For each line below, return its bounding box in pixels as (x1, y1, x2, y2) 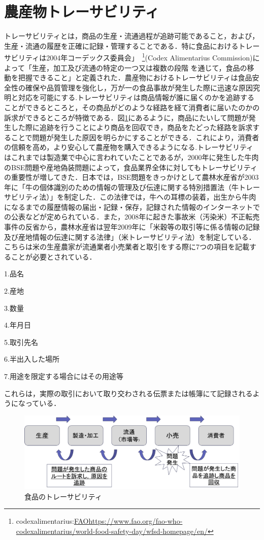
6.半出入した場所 (4, 354, 59, 364)
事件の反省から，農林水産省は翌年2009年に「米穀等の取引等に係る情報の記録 (4, 221, 260, 232)
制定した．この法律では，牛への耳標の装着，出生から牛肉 (64, 192, 256, 202)
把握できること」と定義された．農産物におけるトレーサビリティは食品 (18, 72, 252, 83)
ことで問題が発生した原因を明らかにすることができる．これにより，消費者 (11, 132, 259, 142)
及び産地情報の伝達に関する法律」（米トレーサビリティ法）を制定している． (4, 231, 256, 242)
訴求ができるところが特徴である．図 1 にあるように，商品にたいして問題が (4, 112, 249, 122)
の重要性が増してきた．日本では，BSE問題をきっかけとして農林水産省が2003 (4, 172, 259, 182)
